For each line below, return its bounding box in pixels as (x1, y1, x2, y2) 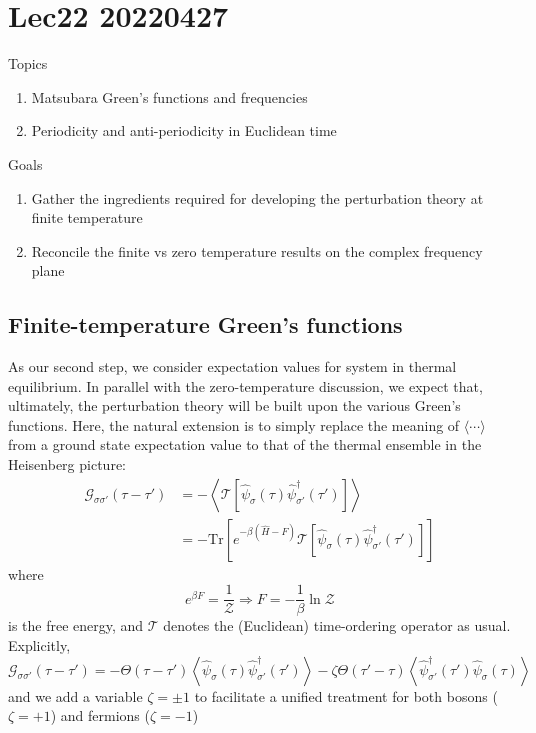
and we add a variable (8, 685, 143, 706)
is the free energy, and (8, 615, 144, 636)
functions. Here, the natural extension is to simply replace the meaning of (8, 414, 460, 435)
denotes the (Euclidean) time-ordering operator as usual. (163, 615, 511, 636)
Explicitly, (8, 634, 71, 655)
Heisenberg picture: (8, 454, 126, 475)
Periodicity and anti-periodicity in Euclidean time (31, 120, 337, 141)
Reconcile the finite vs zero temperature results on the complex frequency (31, 240, 483, 261)
